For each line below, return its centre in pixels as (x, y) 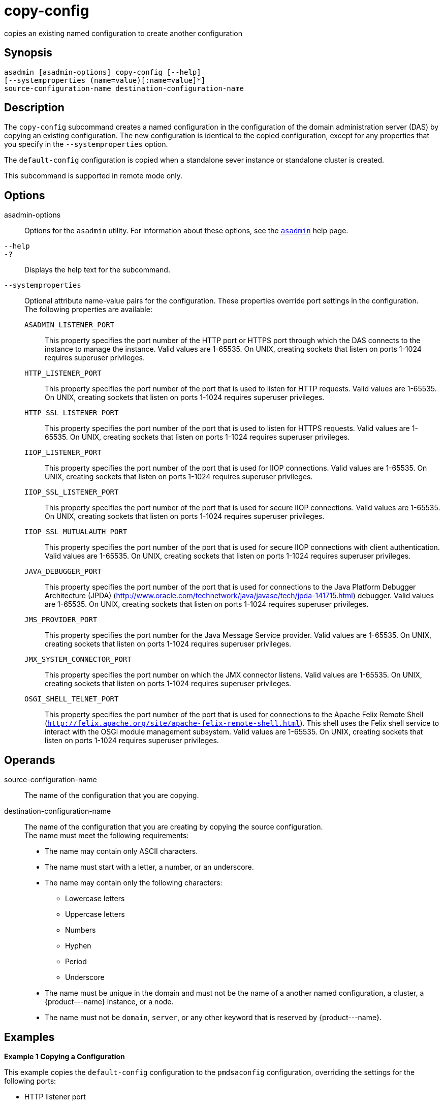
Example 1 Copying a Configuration (65, 1056)
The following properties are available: (88, 310)
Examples (29, 1037)
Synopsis (28, 53)
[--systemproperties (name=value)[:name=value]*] (105, 80)
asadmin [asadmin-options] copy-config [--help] (103, 72)
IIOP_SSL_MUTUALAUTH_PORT (76, 532)
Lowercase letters (95, 899)
